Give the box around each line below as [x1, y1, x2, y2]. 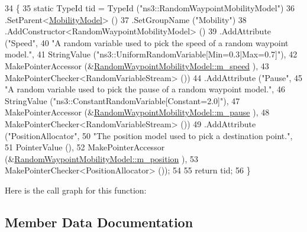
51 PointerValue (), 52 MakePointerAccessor [5, 141, 165, 153]
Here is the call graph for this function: [5, 183, 147, 196]
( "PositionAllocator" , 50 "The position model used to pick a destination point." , [5, 129, 293, 141]
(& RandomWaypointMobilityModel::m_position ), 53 [5, 152, 199, 165]
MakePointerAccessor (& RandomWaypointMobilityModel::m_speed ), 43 [5, 59, 269, 72]
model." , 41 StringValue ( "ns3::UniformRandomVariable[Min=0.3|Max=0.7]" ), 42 [5, 48, 298, 60]
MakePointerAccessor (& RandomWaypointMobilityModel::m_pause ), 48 [5, 106, 270, 118]
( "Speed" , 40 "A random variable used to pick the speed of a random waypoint [5, 36, 289, 49]
